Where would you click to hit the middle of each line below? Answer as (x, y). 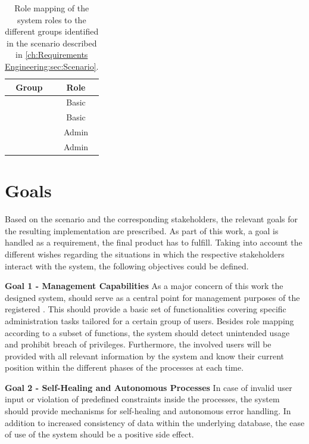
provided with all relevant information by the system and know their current (145, 355)
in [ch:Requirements (52, 55)
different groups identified (52, 31)
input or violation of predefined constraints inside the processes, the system (142, 399)
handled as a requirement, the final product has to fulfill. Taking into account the (154, 242)
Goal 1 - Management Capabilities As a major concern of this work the (144, 286)
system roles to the (51, 19)
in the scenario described (51, 43)
